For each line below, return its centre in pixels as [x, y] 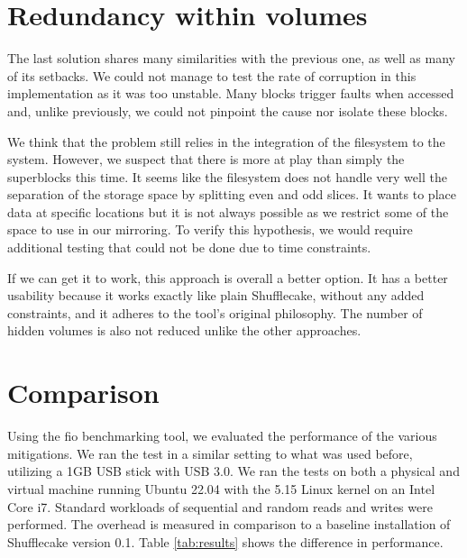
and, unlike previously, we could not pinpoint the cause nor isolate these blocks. [228, 110]
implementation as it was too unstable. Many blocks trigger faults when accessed [231, 93]
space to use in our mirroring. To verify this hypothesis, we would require [210, 229]
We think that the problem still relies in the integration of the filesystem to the [226, 141]
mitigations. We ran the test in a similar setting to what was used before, [210, 453]
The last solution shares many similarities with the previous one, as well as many [231, 58]
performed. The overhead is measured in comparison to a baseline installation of [229, 524]
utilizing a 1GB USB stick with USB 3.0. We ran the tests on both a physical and [233, 471]
